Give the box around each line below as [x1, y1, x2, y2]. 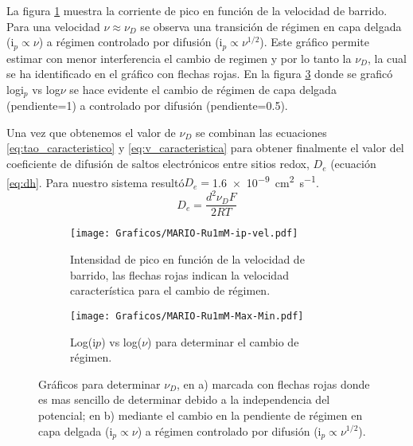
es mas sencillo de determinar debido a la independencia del [38, 391, 330, 408]
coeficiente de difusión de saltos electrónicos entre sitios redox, [6, 155, 310, 172]
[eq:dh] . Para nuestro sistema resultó [6, 174, 185, 190]
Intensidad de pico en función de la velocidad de [70, 251, 305, 268]
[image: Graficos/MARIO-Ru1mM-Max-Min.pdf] [70, 310, 304, 322]
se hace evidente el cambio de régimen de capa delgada [69, 80, 337, 97]
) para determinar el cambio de [147, 333, 299, 350]
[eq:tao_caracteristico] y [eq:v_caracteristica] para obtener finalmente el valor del [6, 139, 404, 156]
